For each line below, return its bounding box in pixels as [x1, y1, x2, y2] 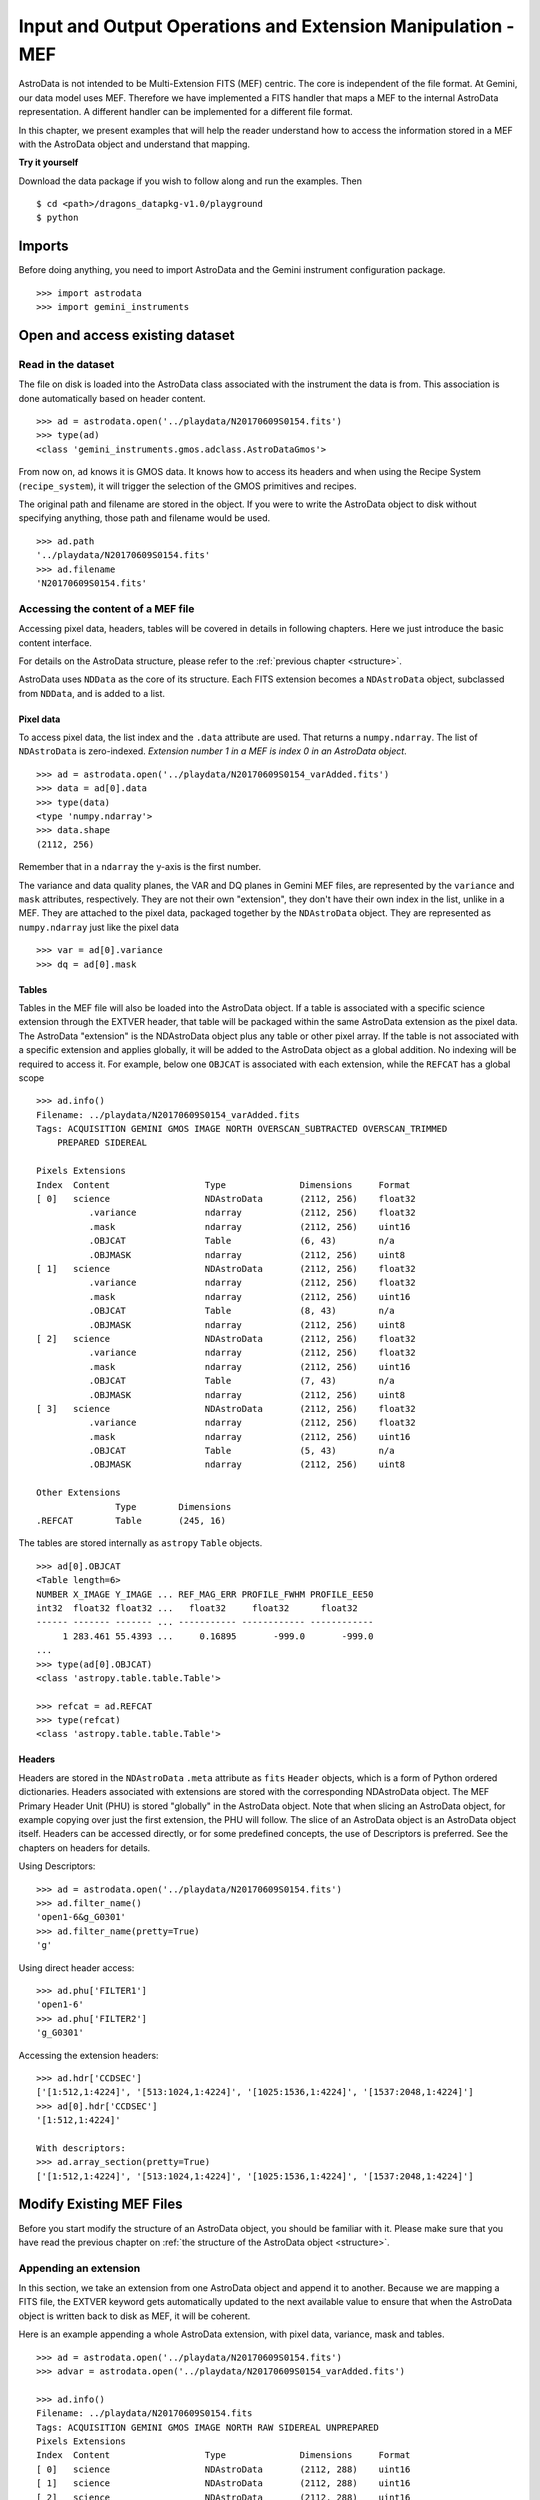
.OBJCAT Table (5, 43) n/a [88, 1445, 395, 1457]
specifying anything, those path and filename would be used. [18, 512, 271, 524]
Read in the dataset [18, 357, 115, 371]
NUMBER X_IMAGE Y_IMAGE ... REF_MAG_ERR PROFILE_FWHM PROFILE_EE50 [36, 1588, 374, 1600]
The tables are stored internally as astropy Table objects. [18, 1537, 263, 1549]
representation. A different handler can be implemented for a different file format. [18, 106, 354, 118]
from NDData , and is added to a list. [18, 687, 165, 699]
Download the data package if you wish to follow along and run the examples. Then [18, 175, 362, 187]
